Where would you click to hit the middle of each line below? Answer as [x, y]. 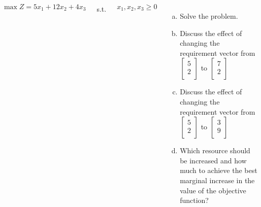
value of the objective [213, 190]
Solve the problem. [209, 16]
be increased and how [213, 160]
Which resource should [215, 150]
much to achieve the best [219, 170]
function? [194, 200]
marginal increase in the [217, 180]
